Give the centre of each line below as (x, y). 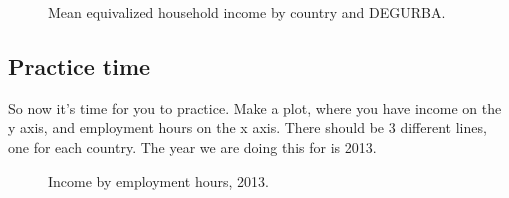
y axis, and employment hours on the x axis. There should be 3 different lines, (247, 127)
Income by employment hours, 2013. (158, 180)
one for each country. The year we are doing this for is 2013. (192, 146)
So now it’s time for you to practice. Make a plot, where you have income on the (255, 107)
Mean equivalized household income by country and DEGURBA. (247, 12)
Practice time (79, 65)
